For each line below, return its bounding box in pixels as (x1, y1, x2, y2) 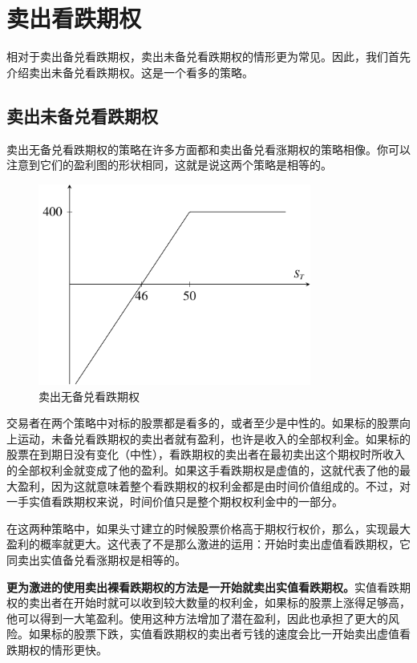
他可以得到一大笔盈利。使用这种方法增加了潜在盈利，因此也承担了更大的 (6, 609, 388, 626)
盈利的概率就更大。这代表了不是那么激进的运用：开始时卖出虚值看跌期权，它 (6, 536, 411, 552)
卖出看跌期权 (6, 2, 142, 34)
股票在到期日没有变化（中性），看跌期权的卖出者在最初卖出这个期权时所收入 (6, 446, 405, 463)
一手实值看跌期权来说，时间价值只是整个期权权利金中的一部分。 (6, 493, 343, 510)
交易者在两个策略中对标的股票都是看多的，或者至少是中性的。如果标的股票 (6, 414, 399, 431)
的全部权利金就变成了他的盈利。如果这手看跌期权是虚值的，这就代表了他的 (6, 461, 399, 478)
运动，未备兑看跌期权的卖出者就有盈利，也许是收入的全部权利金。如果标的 (17, 430, 411, 447)
